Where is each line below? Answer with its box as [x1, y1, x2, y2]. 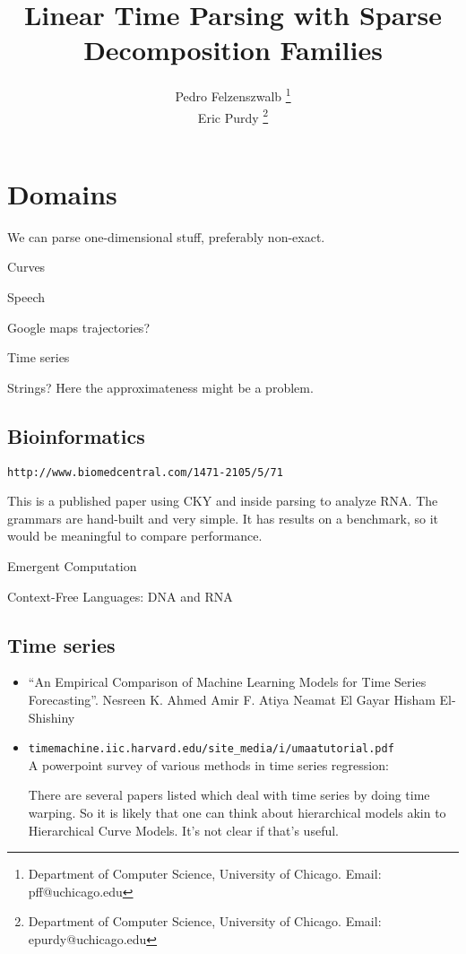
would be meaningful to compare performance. [7, 526, 263, 545]
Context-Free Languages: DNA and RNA [7, 586, 233, 605]
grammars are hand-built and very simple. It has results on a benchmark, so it [7, 508, 438, 527]
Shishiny [28, 707, 75, 726]
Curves [7, 257, 46, 276]
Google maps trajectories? [7, 317, 150, 336]
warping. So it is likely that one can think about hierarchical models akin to [28, 802, 446, 821]
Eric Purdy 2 [197, 105, 269, 126]
